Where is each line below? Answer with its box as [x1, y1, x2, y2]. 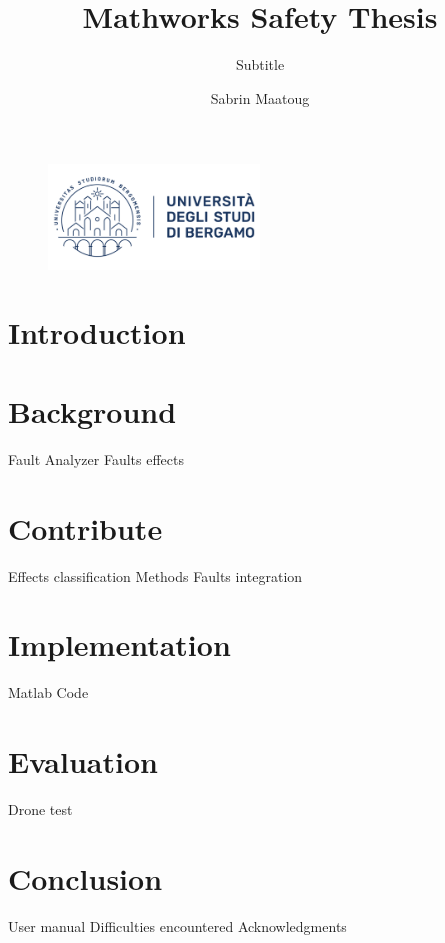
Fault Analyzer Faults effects [8, 448, 184, 469]
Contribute [8, 507, 163, 548]
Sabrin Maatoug [210, 87, 310, 108]
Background [8, 390, 177, 431]
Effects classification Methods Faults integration [8, 565, 303, 586]
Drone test [8, 798, 73, 819]
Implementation [8, 624, 231, 665]
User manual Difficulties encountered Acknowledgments [8, 915, 347, 936]
